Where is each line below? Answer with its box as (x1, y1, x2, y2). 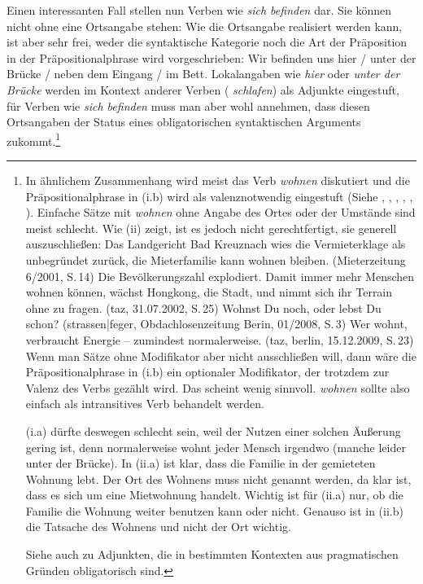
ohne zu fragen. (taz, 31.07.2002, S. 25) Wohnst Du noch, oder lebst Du (25, 299, 382, 316)
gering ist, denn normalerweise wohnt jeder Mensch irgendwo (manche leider (25, 438, 406, 455)
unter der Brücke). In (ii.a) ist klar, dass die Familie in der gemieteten (25, 454, 376, 472)
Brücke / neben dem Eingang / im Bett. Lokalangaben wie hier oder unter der (7, 65, 400, 82)
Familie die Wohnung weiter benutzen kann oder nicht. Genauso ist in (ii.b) (25, 502, 403, 519)
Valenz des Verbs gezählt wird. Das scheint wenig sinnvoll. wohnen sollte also (25, 379, 410, 396)
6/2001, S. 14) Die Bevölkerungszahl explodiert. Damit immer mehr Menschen (25, 267, 415, 284)
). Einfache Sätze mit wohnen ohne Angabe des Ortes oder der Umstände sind (25, 204, 416, 221)
